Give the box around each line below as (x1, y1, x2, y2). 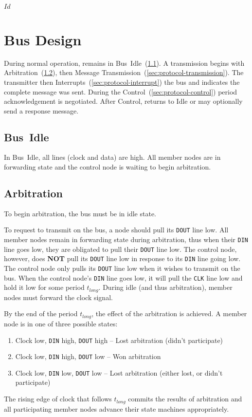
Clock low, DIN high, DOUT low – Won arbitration (15, 351, 161, 361)
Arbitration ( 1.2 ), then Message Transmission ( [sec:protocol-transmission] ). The (4, 67, 244, 77)
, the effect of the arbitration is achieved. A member (91, 308, 247, 319)
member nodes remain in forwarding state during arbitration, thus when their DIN (4, 234, 248, 245)
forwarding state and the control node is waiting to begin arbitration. (4, 162, 211, 172)
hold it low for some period (4, 282, 85, 292)
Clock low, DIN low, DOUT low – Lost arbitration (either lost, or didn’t (15, 367, 223, 378)
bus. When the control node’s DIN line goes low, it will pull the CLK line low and (4, 272, 243, 283)
